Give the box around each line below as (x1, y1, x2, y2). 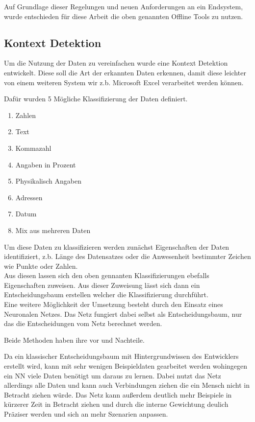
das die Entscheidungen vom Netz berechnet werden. (4, 318, 162, 328)
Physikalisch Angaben (15, 176, 81, 186)
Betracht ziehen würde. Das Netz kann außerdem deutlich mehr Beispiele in (4, 389, 232, 399)
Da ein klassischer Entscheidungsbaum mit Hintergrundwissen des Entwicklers (4, 351, 239, 361)
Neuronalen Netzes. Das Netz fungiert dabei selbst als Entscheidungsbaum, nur (4, 308, 242, 319)
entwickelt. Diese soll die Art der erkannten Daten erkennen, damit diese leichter (4, 67, 246, 77)
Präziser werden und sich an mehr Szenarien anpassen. (4, 409, 168, 419)
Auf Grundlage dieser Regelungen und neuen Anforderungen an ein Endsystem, (4, 1, 243, 11)
